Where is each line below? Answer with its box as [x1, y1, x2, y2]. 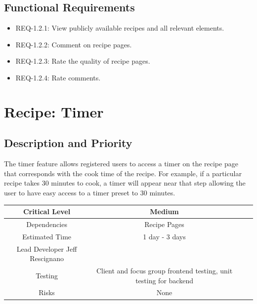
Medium [150, 206, 179, 217]
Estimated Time [22, 231, 72, 241]
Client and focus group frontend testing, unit [96, 266, 233, 275]
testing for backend [135, 275, 193, 285]
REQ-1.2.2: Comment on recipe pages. [15, 39, 132, 49]
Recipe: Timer [4, 101, 104, 121]
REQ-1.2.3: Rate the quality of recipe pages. [15, 56, 150, 66]
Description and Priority [4, 135, 132, 151]
